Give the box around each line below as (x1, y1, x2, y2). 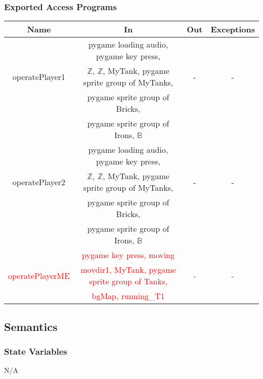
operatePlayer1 (12, 70, 66, 82)
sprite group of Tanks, (89, 275, 167, 287)
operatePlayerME (8, 269, 70, 281)
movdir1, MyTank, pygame (80, 264, 176, 276)
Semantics (4, 318, 58, 334)
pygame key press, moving (82, 249, 174, 261)
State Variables (4, 345, 67, 357)
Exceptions (210, 23, 255, 35)
